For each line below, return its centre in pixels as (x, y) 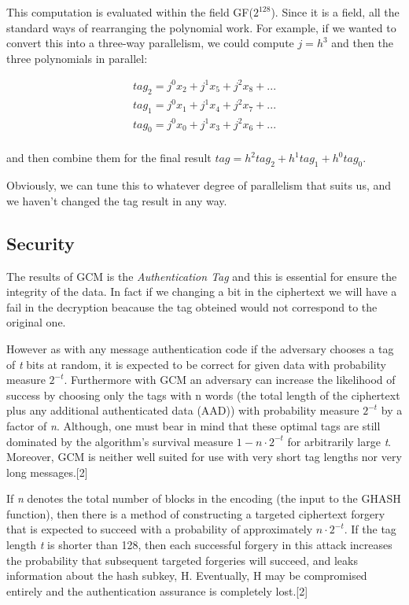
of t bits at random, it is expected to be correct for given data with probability (196, 364)
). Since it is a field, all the (335, 12)
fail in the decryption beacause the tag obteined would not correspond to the (192, 306)
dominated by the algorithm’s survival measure (120, 441)
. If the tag (370, 529)
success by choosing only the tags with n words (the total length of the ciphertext (203, 395)
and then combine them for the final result (109, 158)
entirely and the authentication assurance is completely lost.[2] (157, 590)
